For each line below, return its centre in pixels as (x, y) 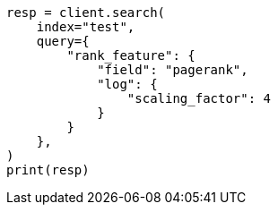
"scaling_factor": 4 (199, 98)
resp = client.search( (86, 13)
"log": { (127, 84)
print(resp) (48, 170)
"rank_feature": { (131, 55)
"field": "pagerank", (173, 70)
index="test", (86, 27)
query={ (63, 41)
